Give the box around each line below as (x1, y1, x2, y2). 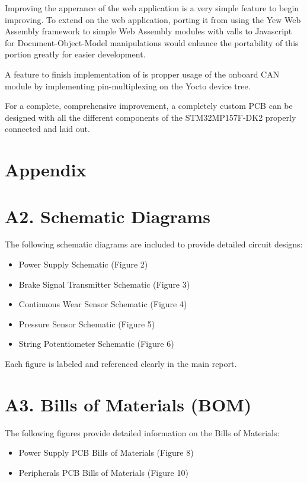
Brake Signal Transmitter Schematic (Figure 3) (18, 278, 190, 290)
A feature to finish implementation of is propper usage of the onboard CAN (5, 67, 280, 80)
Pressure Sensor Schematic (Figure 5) (18, 317, 155, 330)
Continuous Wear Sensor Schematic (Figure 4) (18, 298, 187, 310)
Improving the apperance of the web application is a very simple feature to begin (5, 2, 299, 14)
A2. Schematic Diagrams (5, 204, 210, 228)
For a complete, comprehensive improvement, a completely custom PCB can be (5, 99, 293, 112)
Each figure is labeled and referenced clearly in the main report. (5, 358, 237, 369)
